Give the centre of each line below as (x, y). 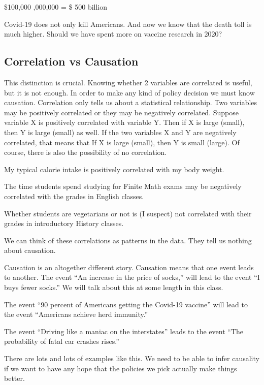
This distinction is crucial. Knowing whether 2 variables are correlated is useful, (128, 82)
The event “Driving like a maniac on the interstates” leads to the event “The (124, 331)
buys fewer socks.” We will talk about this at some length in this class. (114, 287)
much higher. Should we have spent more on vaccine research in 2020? (113, 34)
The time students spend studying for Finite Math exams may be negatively (123, 186)
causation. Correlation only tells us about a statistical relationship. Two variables (131, 102)
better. (14, 378)
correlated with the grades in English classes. (74, 196)
